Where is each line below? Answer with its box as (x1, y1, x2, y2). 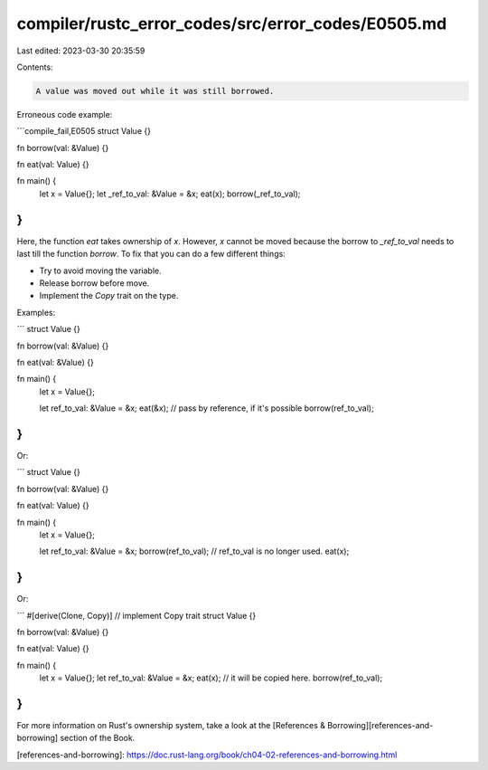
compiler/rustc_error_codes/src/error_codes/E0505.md (16, 14, 447, 33)
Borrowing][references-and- (326, 720, 434, 731)
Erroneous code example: (16, 109, 113, 119)
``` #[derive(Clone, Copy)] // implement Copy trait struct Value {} (16, 610, 257, 621)
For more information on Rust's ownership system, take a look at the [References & (16, 720, 325, 731)
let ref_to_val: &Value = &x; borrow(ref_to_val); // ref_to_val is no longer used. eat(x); (39, 546, 350, 556)
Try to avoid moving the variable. (39, 265, 162, 276)
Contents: (16, 62, 53, 72)
